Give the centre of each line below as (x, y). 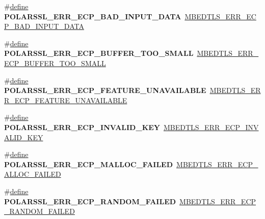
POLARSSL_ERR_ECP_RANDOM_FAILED (90, 201)
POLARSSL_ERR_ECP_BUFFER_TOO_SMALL (99, 53)
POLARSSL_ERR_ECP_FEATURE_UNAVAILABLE (105, 90)
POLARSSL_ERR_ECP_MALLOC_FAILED (89, 164)
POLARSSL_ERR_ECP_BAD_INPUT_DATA (93, 16)
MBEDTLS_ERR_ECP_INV (211, 127)
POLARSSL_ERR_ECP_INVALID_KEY (82, 127)
